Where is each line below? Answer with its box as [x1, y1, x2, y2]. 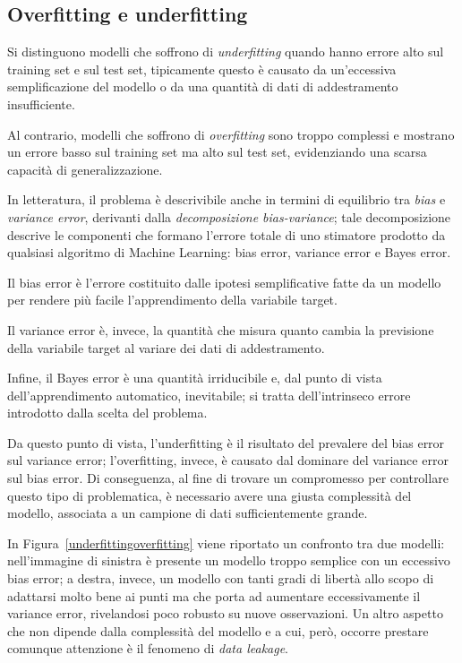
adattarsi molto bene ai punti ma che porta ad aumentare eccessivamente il [7, 586, 421, 605]
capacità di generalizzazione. [7, 159, 163, 178]
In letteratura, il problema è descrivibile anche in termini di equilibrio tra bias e [7, 190, 446, 209]
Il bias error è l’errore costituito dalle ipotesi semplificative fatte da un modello [7, 272, 441, 291]
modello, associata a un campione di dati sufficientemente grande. [7, 504, 368, 522]
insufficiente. [7, 94, 75, 113]
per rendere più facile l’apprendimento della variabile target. [7, 290, 338, 309]
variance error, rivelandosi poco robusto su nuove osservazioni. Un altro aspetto [7, 604, 443, 623]
